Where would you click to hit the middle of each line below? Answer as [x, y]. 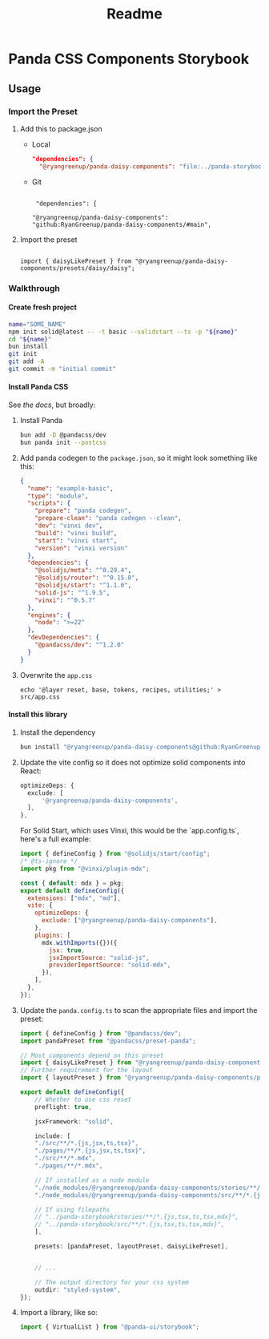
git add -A [26, 361]
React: [30, 771]
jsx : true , [67, 950]
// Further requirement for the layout [86, 1071]
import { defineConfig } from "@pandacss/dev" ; [100, 1033]
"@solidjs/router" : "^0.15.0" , [87, 578]
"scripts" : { [49, 503]
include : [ [53, 1136]
